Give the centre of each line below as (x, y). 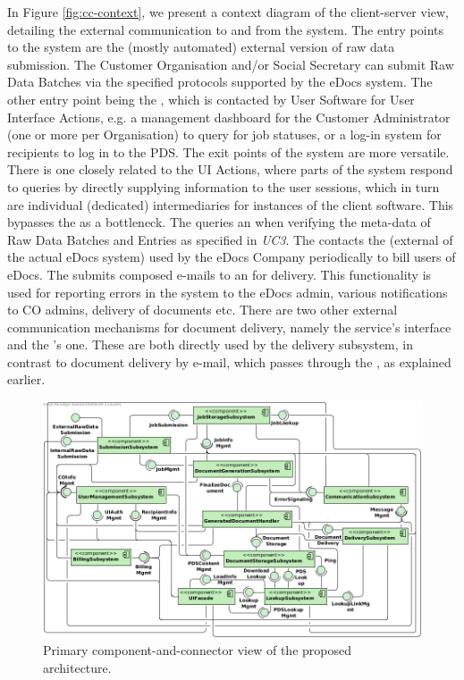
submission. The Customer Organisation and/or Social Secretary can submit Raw (231, 64)
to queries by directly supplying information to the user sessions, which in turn (224, 186)
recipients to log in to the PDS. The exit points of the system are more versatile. (228, 151)
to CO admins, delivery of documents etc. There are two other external (202, 310)
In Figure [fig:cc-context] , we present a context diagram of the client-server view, (228, 12)
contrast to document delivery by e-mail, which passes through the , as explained (229, 361)
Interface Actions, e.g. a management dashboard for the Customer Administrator (229, 117)
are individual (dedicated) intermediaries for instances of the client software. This (231, 204)
